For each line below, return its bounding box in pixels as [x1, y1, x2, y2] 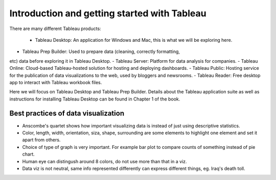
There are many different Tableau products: [9, 25, 102, 32]
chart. [22, 151, 35, 158]
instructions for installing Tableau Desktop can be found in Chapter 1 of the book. [9, 96, 180, 102]
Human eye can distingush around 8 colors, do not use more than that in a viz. [22, 158, 187, 164]
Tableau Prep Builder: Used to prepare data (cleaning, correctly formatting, [22, 48, 180, 55]
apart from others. [22, 137, 61, 143]
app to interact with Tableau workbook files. [9, 79, 102, 85]
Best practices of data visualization [9, 109, 125, 118]
